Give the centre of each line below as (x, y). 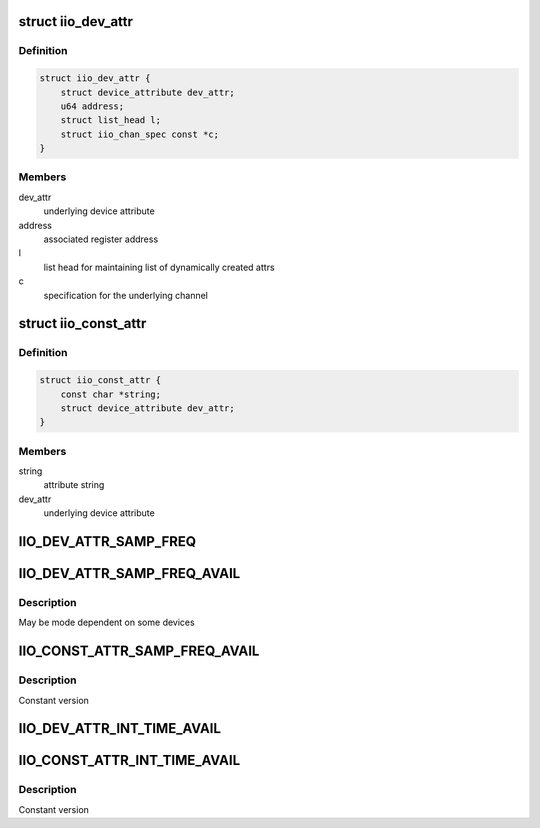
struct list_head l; (111, 120)
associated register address (101, 239)
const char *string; (111, 394)
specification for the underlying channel (126, 295)
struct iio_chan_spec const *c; (140, 134)
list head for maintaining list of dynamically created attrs (159, 267)
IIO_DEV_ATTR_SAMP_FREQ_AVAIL (129, 573)
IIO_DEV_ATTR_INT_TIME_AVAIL (120, 728)
